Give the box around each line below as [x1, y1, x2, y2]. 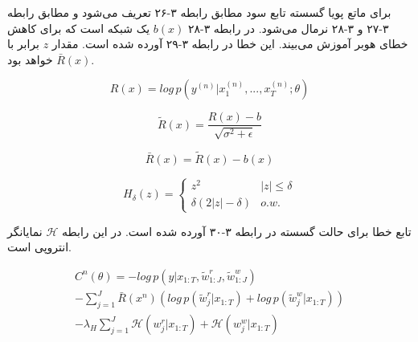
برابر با [7, 35, 39, 52]
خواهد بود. [7, 51, 95, 67]
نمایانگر [7, 222, 43, 239]
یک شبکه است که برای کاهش [7, 19, 150, 36]
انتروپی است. [7, 238, 72, 255]
